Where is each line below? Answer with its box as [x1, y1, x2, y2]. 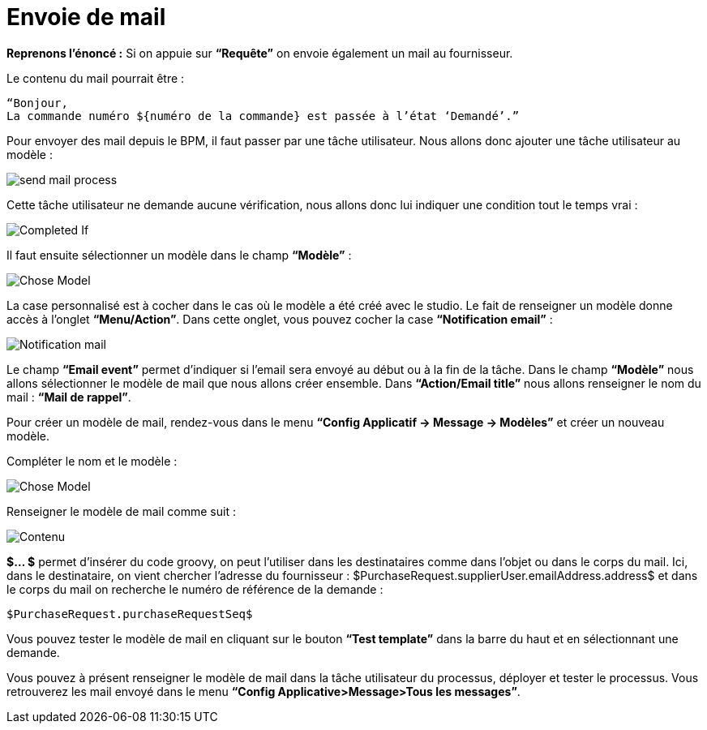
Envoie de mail [6, 3, 166, 31]
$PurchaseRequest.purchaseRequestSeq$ [6, 607, 253, 620]
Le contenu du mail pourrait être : [6, 71, 185, 85]
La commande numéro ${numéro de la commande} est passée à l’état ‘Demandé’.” [6, 109, 520, 122]
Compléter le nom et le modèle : [6, 453, 178, 468]
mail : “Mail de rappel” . [6, 389, 131, 404]
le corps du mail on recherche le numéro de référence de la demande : [6, 582, 383, 596]
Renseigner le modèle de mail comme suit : [6, 504, 236, 518]
